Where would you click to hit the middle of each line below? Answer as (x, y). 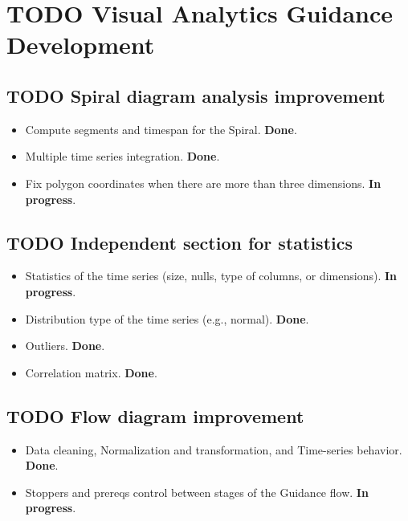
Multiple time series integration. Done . (122, 156)
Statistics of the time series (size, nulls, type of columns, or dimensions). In (211, 276)
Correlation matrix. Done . (91, 372)
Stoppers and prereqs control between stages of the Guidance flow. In (197, 492)
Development (81, 45)
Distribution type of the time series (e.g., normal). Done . (167, 318)
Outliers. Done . (65, 346)
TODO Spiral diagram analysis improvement (196, 95)
